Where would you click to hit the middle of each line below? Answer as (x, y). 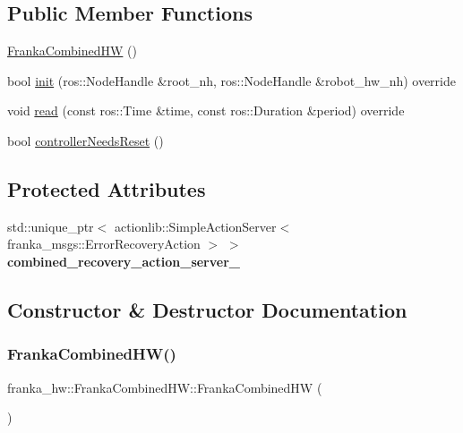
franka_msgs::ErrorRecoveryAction (104, 244)
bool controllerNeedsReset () (86, 140)
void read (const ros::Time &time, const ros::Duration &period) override (206, 110)
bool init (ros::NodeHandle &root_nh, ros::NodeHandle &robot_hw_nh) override (231, 80)
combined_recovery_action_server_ (124, 261)
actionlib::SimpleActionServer (195, 226)
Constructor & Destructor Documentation (207, 309)
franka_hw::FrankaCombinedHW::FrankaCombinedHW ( (165, 387)
